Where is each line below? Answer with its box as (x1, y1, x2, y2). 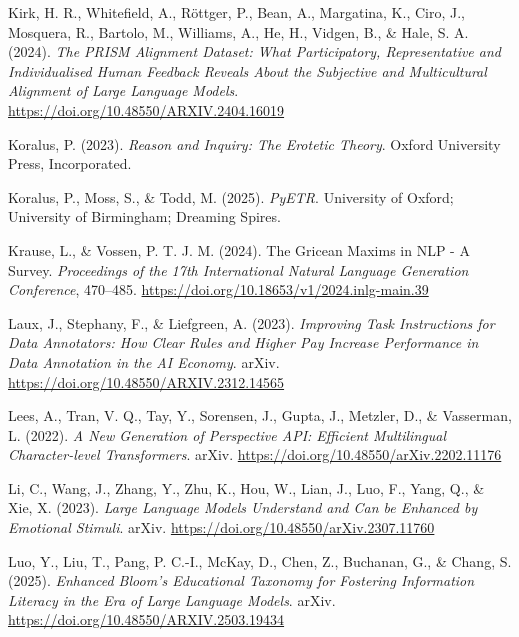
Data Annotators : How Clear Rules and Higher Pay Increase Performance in (8, 332, 479, 353)
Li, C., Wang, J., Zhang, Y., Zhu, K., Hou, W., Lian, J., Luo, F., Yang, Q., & (8, 477, 485, 498)
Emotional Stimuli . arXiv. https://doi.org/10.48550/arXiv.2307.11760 (8, 517, 435, 538)
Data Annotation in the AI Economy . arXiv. (8, 351, 280, 372)
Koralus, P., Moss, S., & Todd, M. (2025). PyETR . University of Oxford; (8, 186, 454, 207)
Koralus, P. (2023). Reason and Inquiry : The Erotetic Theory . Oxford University (8, 133, 501, 154)
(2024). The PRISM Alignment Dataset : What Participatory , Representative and (8, 41, 502, 62)
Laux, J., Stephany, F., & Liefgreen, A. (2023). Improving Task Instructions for (8, 312, 495, 333)
